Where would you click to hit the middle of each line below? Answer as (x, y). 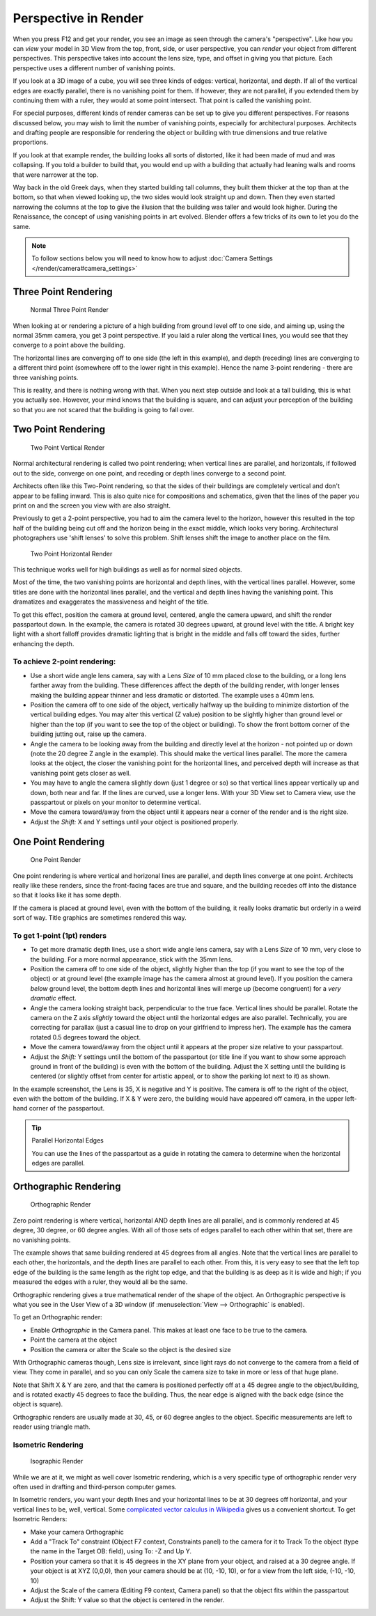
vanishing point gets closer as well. (81, 773)
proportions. (31, 142)
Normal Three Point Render (70, 310)
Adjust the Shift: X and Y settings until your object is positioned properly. (134, 822)
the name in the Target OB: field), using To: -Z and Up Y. (111, 1551)
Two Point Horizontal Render (71, 554)
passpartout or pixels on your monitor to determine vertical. (116, 802)
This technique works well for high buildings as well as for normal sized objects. (128, 569)
